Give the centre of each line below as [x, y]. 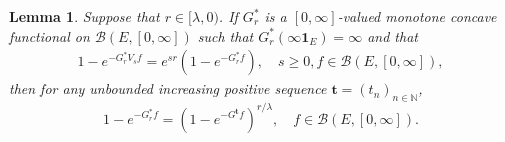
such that [225, 35]
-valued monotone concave [417, 16]
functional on [49, 35]
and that [392, 35]
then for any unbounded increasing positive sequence [168, 88]
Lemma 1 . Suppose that [84, 16]
